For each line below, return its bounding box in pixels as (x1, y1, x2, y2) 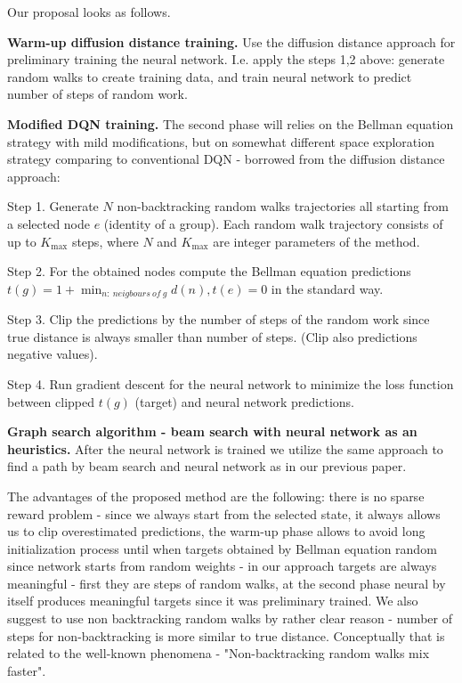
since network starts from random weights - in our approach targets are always (7, 557, 437, 575)
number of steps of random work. (7, 85, 188, 103)
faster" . (7, 661, 46, 679)
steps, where (71, 232, 139, 250)
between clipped (7, 392, 94, 411)
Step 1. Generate (7, 197, 99, 215)
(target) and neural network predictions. (134, 392, 354, 411)
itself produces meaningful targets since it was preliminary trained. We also (7, 591, 418, 610)
